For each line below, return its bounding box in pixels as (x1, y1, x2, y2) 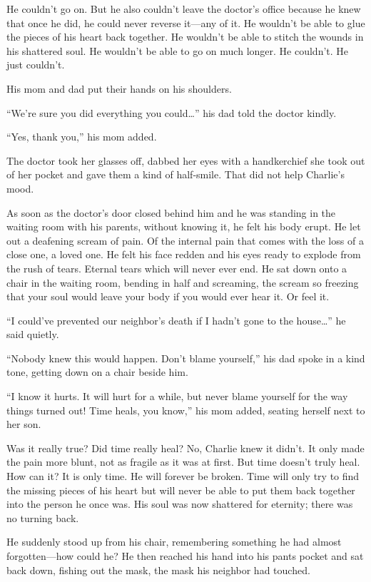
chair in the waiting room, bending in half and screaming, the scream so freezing (6, 275, 359, 290)
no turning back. (6, 510, 79, 525)
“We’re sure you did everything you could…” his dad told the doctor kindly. (6, 105, 337, 120)
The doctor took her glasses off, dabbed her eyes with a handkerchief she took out (6, 153, 365, 168)
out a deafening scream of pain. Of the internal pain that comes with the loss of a (6, 233, 364, 247)
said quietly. (6, 327, 59, 342)
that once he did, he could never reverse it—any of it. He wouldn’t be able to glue (6, 15, 365, 30)
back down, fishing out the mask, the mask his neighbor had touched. (6, 562, 310, 577)
